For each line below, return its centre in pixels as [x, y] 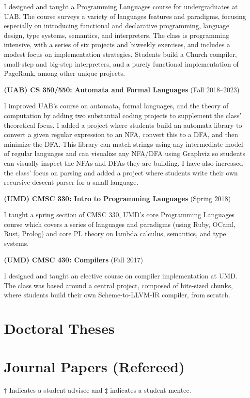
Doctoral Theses [59, 328]
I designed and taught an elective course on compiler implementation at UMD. [121, 276]
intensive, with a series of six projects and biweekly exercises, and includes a [117, 44]
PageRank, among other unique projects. [64, 73]
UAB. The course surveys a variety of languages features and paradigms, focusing [125, 16]
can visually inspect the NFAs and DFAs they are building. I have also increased [124, 163]
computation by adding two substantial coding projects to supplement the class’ [123, 115]
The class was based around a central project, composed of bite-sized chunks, [118, 285]
